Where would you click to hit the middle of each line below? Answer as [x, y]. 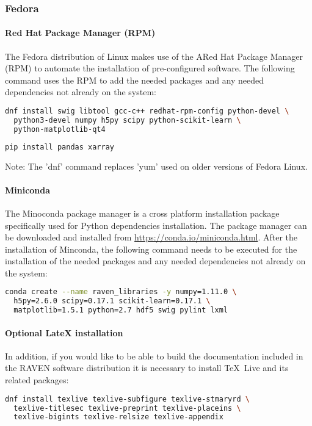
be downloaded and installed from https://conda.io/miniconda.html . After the [151, 237]
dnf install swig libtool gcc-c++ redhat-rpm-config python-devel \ [147, 111]
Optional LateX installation [64, 332]
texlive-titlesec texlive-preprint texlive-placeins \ [127, 408]
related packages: [37, 380]
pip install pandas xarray [60, 147]
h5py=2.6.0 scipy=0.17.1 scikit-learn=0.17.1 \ [112, 301]
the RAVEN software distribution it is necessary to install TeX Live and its [147, 368]
